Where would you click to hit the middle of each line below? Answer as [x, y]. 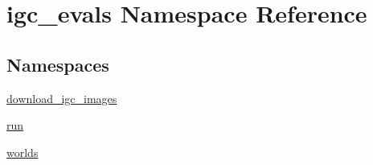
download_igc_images [62, 98]
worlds [23, 152]
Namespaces [58, 64]
